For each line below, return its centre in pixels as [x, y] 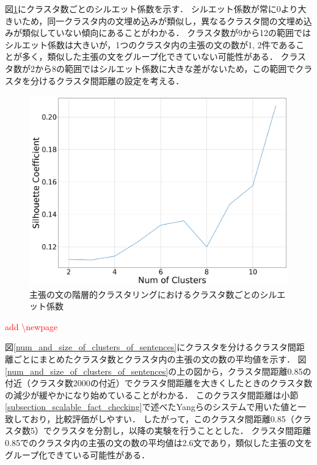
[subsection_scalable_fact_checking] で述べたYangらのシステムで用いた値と [151, 407]
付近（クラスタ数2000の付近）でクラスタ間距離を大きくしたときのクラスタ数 [159, 383]
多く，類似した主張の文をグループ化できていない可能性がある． [150, 56]
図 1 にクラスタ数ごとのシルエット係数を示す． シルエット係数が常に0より [151, 9]
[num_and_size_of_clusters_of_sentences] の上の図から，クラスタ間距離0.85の [158, 371]
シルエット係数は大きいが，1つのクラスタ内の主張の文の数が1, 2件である [151, 44]
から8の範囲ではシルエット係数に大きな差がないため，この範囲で [165, 68]
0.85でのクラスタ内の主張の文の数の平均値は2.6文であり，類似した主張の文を [159, 443]
